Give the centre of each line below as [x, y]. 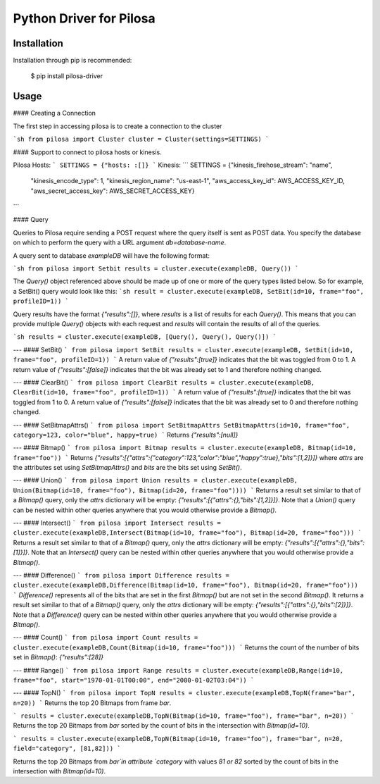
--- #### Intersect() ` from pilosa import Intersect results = [117, 523]
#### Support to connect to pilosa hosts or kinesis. [87, 152]
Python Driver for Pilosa [84, 18]
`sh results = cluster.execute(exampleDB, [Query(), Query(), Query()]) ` [145, 337]
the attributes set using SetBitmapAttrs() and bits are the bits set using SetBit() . [127, 468]
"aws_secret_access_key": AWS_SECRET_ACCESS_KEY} [113, 191]
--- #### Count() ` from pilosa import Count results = [106, 637]
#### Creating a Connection [55, 113]
